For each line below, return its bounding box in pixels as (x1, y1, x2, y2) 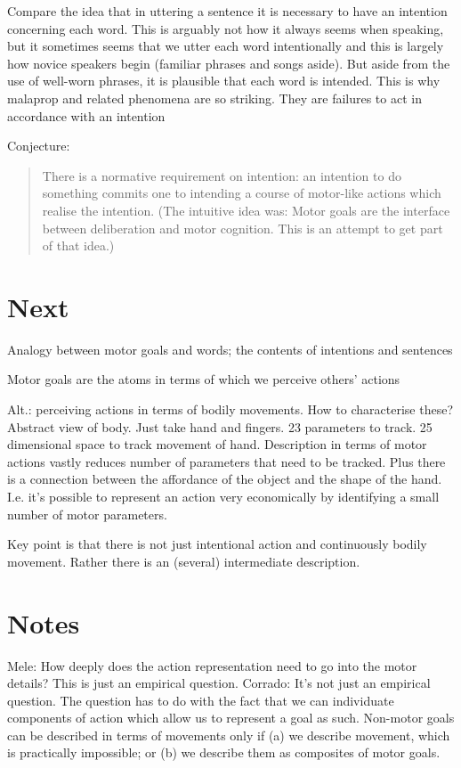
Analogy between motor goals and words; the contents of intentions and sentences (7, 339, 453, 358)
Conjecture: (7, 136, 70, 155)
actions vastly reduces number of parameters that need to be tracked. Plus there (7, 452, 446, 470)
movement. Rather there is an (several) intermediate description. (7, 551, 360, 570)
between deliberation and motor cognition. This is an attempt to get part (42, 218, 443, 237)
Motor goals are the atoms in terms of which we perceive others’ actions (7, 370, 400, 388)
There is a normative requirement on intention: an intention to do (42, 166, 401, 184)
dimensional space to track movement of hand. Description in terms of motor (7, 435, 427, 453)
